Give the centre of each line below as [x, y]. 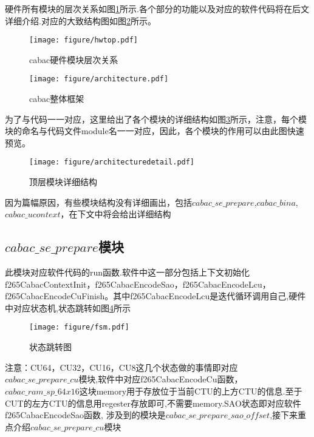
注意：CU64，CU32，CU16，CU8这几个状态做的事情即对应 [121, 367]
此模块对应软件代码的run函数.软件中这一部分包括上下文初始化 [127, 272]
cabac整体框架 [57, 99]
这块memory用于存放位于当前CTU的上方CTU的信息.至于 [191, 391]
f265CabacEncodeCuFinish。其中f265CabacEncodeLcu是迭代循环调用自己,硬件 [155, 296]
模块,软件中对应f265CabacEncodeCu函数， [161, 379]
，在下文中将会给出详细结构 [116, 214]
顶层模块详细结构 [63, 182]
